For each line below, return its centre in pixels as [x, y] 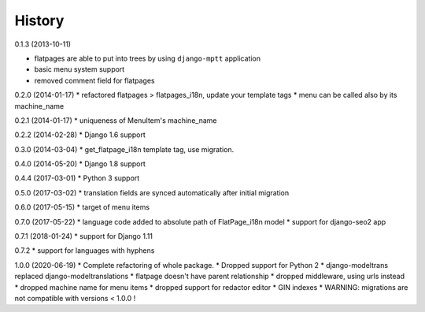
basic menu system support [79, 69]
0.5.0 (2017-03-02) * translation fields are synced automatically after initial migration [152, 192]
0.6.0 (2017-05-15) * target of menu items [82, 207]
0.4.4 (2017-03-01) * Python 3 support [77, 178]
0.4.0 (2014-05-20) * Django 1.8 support [80, 164]
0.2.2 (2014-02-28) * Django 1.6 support [80, 135]
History [39, 20]
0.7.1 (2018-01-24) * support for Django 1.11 [84, 236]
